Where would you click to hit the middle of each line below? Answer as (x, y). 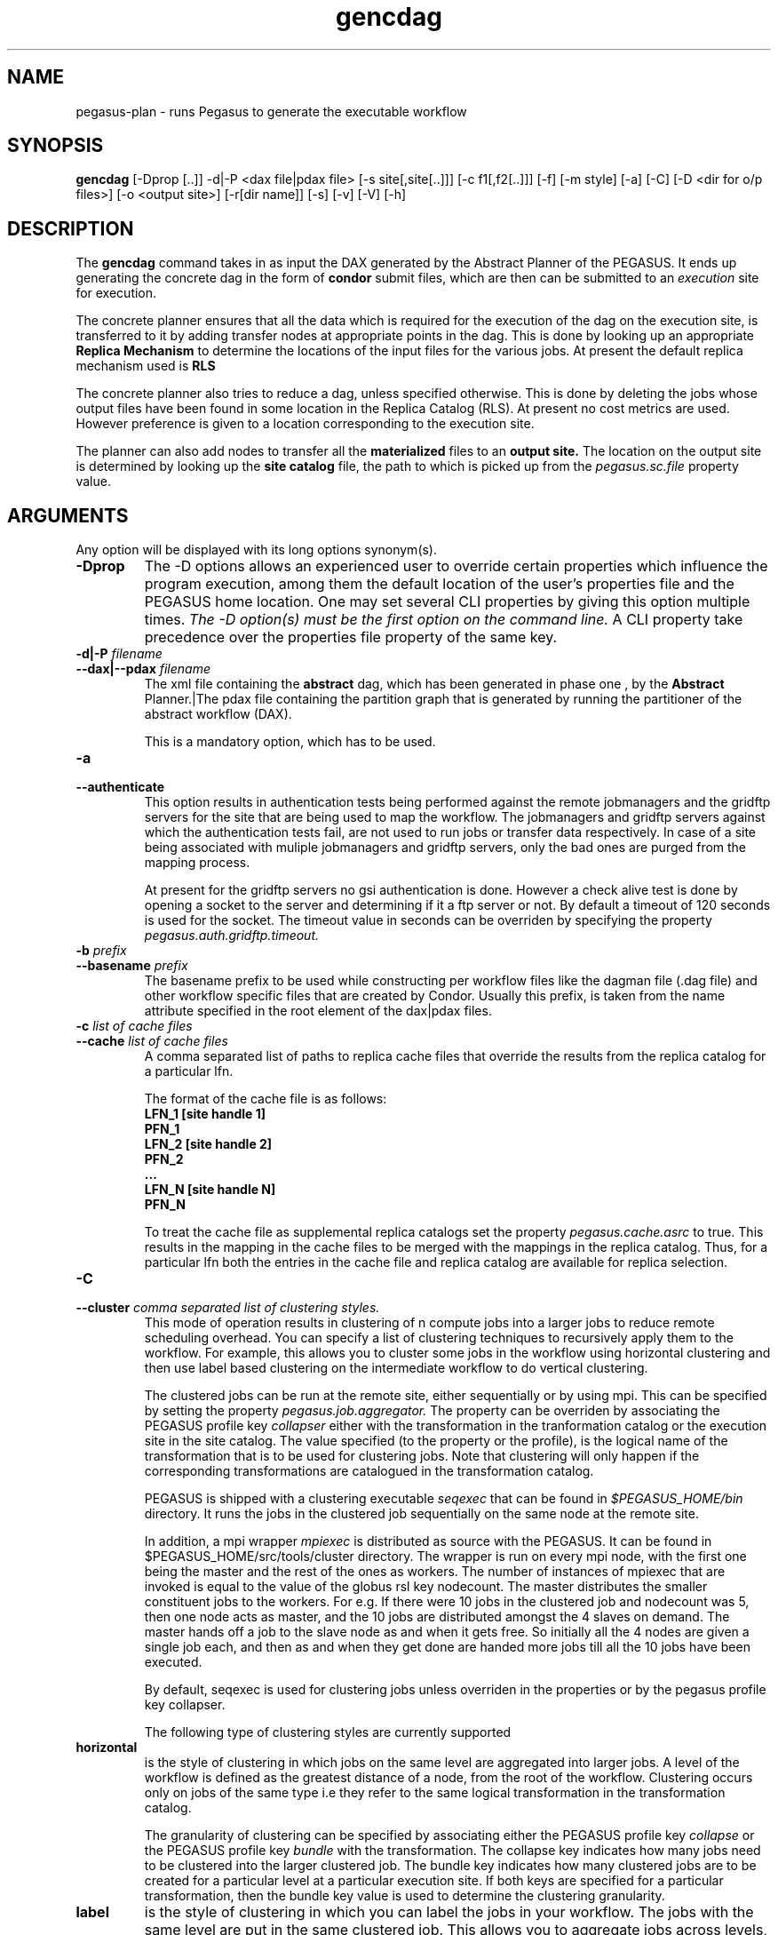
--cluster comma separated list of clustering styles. (228, 1308)
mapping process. (197, 863)
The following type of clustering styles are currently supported (328, 1732)
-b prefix (101, 951)
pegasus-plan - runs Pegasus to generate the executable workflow (271, 111)
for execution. (116, 293)
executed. (173, 1662)
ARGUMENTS (68, 515)
